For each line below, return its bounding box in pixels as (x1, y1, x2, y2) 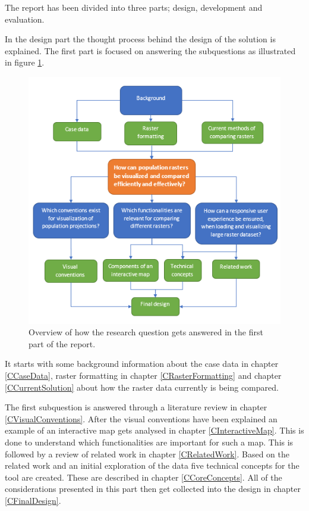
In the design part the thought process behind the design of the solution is (5, 33, 276, 45)
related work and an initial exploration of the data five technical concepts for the (5, 459, 299, 472)
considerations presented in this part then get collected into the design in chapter (5, 482, 301, 495)
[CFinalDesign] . (5, 494, 61, 506)
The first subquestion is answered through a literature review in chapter (5, 401, 267, 413)
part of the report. (29, 337, 96, 350)
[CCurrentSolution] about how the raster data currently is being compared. (5, 381, 279, 393)
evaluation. (5, 13, 45, 25)
